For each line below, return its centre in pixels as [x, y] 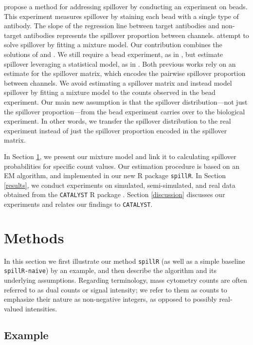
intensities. [41, 308]
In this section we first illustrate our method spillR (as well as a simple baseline [125, 261]
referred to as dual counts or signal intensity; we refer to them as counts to [116, 289]
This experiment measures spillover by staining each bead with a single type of [121, 16]
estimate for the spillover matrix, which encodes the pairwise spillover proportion [125, 73]
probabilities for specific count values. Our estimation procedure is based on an [122, 166]
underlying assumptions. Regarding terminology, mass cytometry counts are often [126, 280]
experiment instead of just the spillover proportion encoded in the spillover [116, 130]
